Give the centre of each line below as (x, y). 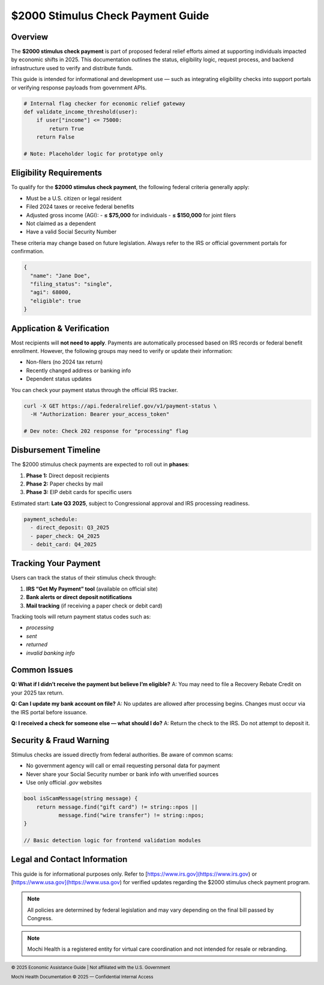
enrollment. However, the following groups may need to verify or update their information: (122, 351)
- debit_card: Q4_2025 (64, 544)
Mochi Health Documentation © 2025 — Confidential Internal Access (82, 977)
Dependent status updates (59, 379)
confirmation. (28, 252)
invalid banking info (50, 653)
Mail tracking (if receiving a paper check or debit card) (94, 606)
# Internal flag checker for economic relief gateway (104, 103)
